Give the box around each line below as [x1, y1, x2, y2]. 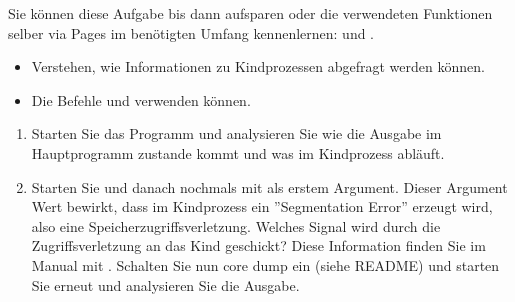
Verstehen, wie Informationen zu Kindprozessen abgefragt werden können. [31, 56, 485, 77]
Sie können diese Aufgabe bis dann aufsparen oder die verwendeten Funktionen [8, 3, 493, 23]
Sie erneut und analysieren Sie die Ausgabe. [31, 274, 300, 295]
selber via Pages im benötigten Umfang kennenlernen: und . [8, 22, 375, 43]
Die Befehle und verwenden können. [31, 89, 251, 110]
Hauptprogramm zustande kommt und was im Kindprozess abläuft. [31, 142, 445, 163]
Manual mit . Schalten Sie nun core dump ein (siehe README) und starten [31, 254, 500, 275]
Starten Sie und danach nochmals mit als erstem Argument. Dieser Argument [31, 176, 508, 197]
